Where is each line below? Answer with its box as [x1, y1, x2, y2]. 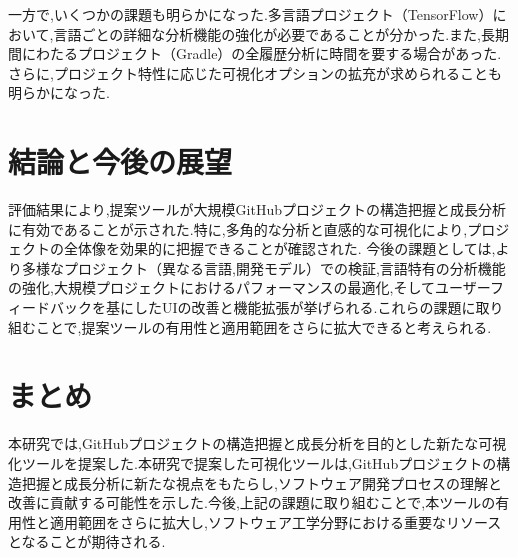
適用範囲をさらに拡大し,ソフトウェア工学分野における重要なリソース [49, 511, 502, 532]
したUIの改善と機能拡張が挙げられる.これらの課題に [133, 297, 476, 318]
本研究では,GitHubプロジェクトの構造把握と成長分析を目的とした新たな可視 [8, 433, 507, 454]
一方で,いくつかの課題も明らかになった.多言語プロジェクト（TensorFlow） [8, 4, 493, 24]
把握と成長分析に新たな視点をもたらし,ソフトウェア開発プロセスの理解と [21, 472, 502, 493]
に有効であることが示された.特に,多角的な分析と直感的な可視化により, [8, 218, 468, 239]
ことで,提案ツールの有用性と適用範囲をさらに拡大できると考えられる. [35, 316, 492, 337]
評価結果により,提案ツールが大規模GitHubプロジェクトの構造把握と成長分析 [8, 199, 507, 220]
